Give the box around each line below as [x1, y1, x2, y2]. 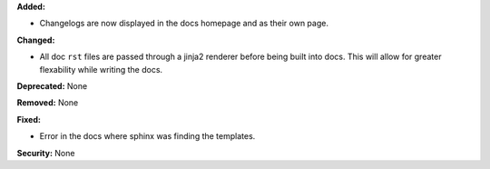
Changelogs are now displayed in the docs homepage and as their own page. [39, 18, 328, 29]
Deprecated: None [16, 80, 88, 91]
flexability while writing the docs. [39, 64, 163, 75]
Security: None [16, 147, 75, 158]
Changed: [16, 35, 55, 45]
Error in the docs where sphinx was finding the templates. [39, 131, 256, 142]
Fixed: [16, 114, 41, 124]
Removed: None [16, 97, 79, 108]
